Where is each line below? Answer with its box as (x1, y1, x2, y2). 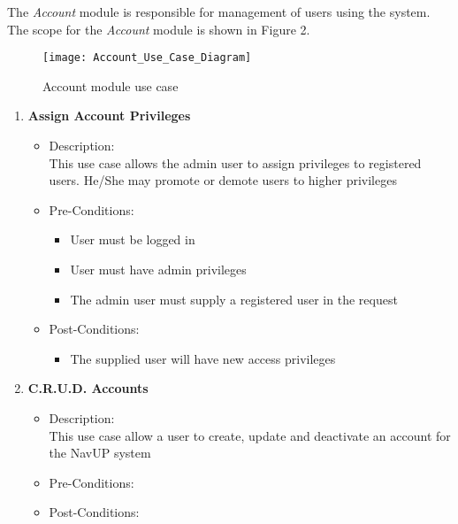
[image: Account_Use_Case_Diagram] (42, 51, 252, 65)
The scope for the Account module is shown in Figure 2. (7, 19, 310, 38)
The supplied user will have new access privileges (70, 349, 336, 367)
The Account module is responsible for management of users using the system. (7, 3, 431, 20)
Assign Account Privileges (27, 106, 191, 125)
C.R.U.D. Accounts (27, 379, 149, 397)
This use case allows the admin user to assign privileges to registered (49, 153, 422, 172)
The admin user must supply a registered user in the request (70, 289, 398, 308)
